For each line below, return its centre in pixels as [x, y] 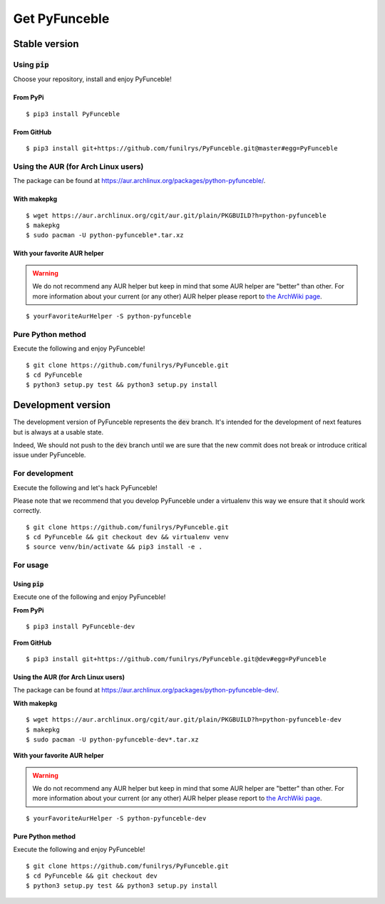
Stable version [46, 44]
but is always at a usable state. [58, 432]
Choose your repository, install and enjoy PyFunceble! [92, 79]
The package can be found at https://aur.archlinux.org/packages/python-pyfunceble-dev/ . [146, 690]
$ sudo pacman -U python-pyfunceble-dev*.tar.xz [112, 739]
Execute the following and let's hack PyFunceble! [86, 487]
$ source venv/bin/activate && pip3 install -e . [114, 547]
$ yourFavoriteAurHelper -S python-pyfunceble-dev [116, 818]
